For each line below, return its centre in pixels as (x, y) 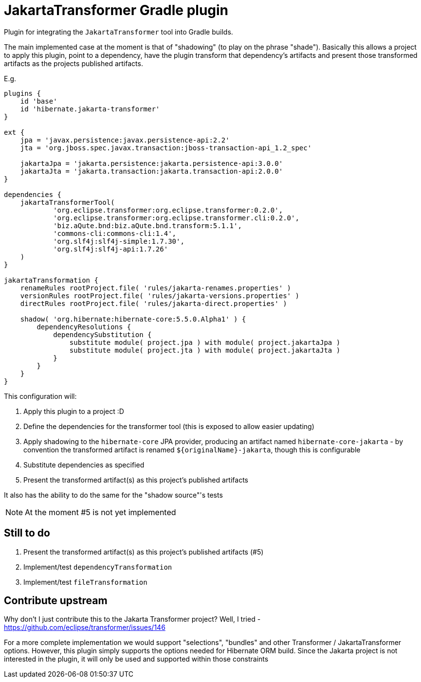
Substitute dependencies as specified (84, 465)
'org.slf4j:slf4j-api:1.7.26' (111, 249)
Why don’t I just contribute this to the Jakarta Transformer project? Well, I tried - (132, 619)
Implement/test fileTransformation (85, 582)
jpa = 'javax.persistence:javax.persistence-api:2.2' (125, 140)
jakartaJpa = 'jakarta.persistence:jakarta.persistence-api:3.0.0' (152, 163)
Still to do (27, 533)
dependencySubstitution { (102, 334)
